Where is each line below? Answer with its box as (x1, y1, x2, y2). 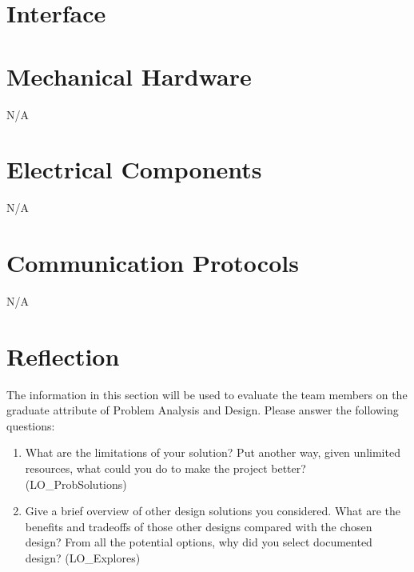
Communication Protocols (6, 246, 299, 278)
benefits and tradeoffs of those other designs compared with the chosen (25, 518, 372, 534)
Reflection (6, 339, 120, 372)
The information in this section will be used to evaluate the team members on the (6, 386, 408, 402)
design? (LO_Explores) (25, 550, 141, 566)
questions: (6, 417, 55, 434)
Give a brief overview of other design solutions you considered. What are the (25, 502, 401, 519)
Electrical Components (6, 153, 262, 186)
